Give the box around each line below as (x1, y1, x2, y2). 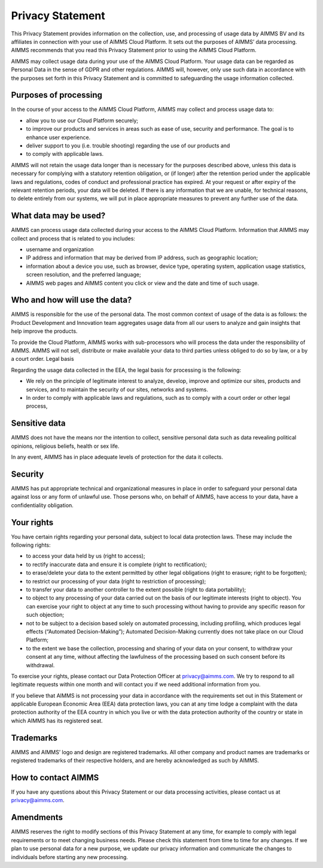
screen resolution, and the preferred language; (26, 271, 141, 278)
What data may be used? (11, 210, 106, 221)
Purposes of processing (11, 90, 103, 100)
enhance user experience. (26, 134, 91, 141)
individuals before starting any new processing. (11, 853, 129, 860)
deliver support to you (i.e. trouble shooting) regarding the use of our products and (26, 141, 230, 149)
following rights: (11, 541, 51, 548)
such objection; (26, 611, 65, 619)
